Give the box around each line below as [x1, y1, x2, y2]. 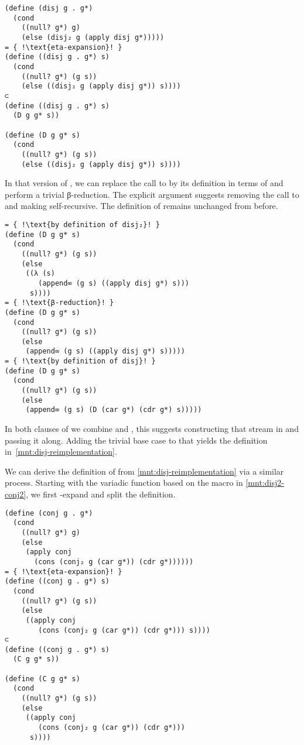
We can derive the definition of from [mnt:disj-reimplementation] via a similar [5, 465, 284, 477]
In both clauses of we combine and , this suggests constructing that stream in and [5, 423, 299, 435]
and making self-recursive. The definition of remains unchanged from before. [5, 200, 278, 212]
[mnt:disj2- [245, 476, 284, 489]
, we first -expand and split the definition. [26, 488, 176, 500]
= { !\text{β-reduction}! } [5, 298, 114, 307]
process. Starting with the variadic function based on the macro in [5, 476, 243, 489]
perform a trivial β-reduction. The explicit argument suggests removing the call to [5, 188, 299, 200]
